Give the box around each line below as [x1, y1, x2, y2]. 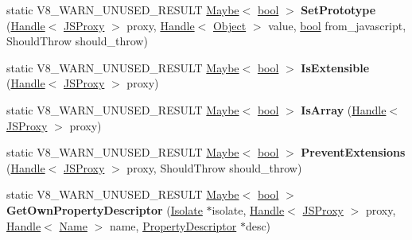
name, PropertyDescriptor [109, 217, 237, 234]
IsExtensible [301, 59, 370, 75]
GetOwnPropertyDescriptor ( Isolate [6, 201, 203, 218]
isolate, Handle [212, 201, 285, 218]
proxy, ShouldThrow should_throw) [126, 159, 302, 176]
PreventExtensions [301, 144, 406, 161]
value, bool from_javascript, [268, 17, 406, 33]
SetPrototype [301, 2, 376, 17]
